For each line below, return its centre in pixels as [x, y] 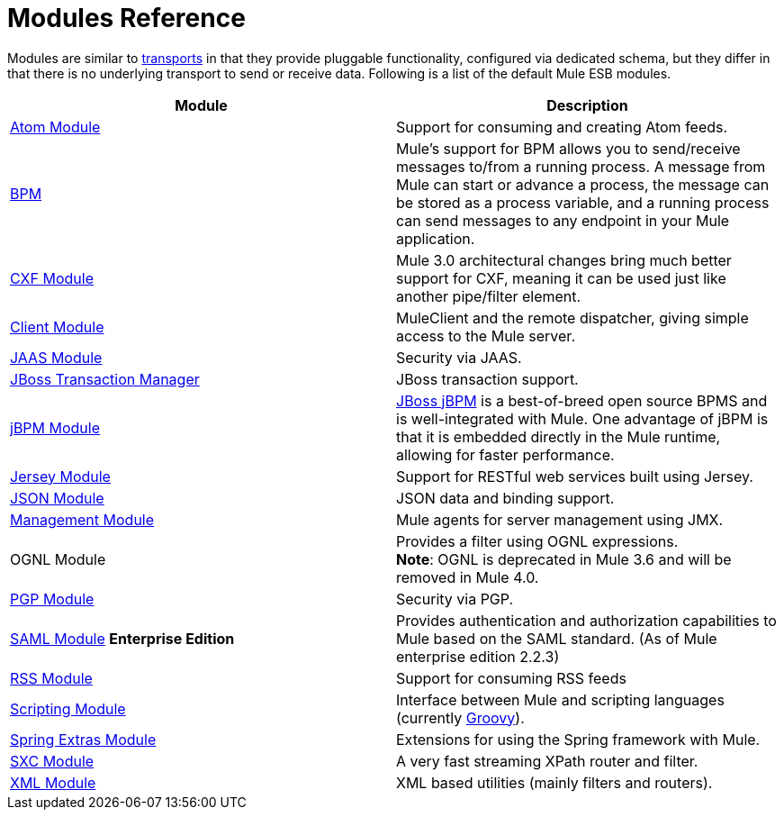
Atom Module [55, 127]
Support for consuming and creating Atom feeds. [562, 127]
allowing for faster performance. [505, 454]
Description [587, 105]
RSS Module [51, 678]
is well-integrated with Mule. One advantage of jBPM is [582, 418]
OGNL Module [58, 559]
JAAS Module [56, 357]
